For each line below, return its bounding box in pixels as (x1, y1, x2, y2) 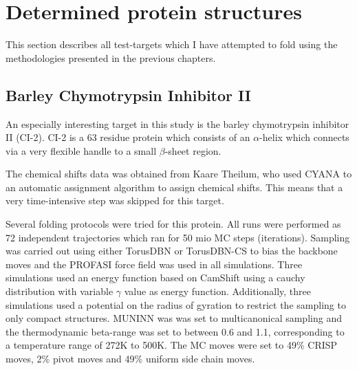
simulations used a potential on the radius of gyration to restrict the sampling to (6, 297, 346, 312)
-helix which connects (259, 130, 349, 144)
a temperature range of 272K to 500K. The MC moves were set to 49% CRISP (6, 338, 338, 352)
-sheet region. (164, 143, 221, 157)
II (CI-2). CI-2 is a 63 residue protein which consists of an (6, 130, 250, 144)
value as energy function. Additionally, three (124, 284, 311, 298)
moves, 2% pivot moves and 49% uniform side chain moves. (6, 351, 255, 366)
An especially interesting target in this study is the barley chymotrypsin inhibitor (6, 116, 349, 131)
